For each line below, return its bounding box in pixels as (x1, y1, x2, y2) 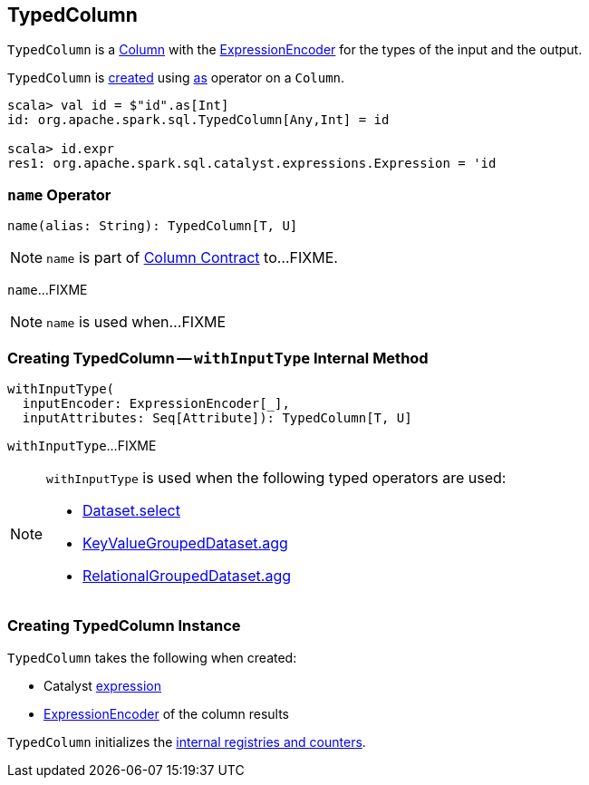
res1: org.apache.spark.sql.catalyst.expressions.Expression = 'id (7, 156, 497, 171)
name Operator (7, 185, 111, 204)
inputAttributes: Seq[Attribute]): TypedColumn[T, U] (22, 410, 412, 425)
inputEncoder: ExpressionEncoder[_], (22, 395, 290, 411)
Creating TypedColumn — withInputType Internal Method (7, 348, 429, 367)
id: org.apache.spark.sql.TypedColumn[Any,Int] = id (7, 112, 390, 128)
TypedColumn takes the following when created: (7, 649, 297, 665)
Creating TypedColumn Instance (7, 616, 241, 635)
